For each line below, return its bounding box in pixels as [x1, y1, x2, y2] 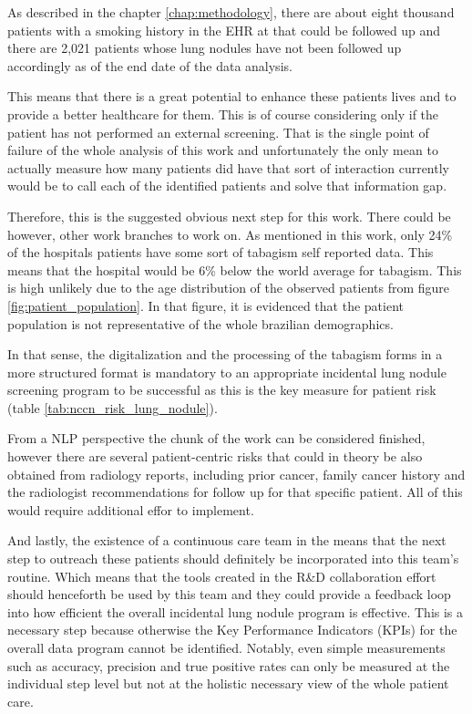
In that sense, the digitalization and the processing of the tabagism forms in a [7, 345, 443, 364]
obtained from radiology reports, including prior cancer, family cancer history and [7, 464, 466, 483]
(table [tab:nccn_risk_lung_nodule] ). [7, 398, 218, 417]
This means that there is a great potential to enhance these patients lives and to [7, 87, 457, 106]
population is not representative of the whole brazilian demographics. [7, 314, 394, 333]
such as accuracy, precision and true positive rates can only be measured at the [7, 656, 450, 675]
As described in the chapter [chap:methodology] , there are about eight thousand [7, 3, 455, 21]
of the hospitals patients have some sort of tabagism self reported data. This [7, 243, 434, 262]
